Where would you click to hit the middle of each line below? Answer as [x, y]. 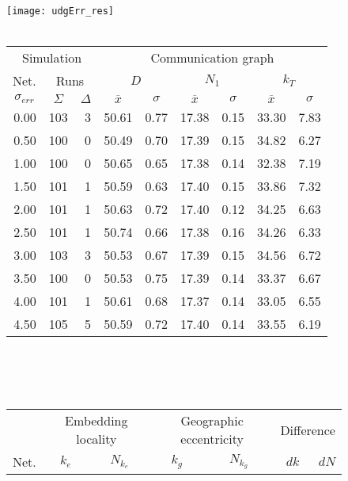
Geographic [212, 421]
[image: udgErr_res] [61, 11]
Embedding [96, 421]
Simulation [52, 58]
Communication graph [212, 58]
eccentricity [212, 439]
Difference [308, 429]
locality [96, 439]
